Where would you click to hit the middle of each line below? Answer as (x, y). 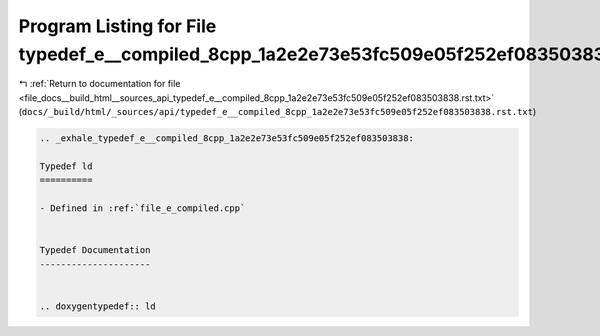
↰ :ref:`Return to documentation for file (99, 84)
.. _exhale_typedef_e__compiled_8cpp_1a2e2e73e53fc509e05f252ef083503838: (227, 138)
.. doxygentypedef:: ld (98, 306)
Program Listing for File (117, 26)
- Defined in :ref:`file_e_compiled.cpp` (142, 208)
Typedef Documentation (95, 250)
